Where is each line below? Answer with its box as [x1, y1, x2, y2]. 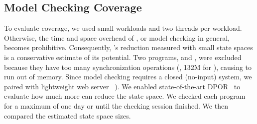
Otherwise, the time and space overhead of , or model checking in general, [4, 32, 230, 43]
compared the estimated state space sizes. [4, 110, 131, 121]
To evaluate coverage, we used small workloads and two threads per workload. [4, 23, 242, 33]
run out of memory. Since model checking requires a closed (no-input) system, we [4, 71, 252, 82]
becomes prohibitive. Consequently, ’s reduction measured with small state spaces [4, 42, 253, 53]
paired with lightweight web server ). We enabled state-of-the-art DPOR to [4, 81, 241, 91]
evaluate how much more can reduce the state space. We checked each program [4, 91, 246, 101]
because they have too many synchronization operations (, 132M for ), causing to [4, 62, 252, 72]
